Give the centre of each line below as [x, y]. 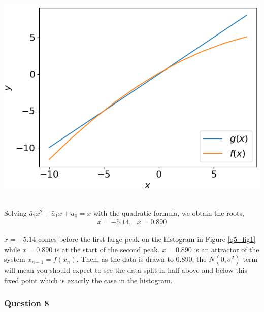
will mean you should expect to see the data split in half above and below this [126, 270]
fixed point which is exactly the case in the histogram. [88, 280]
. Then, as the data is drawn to [125, 259]
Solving [15, 212]
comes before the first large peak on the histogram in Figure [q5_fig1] [147, 239]
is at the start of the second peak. [107, 249]
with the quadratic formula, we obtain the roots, [169, 212]
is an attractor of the [227, 249]
